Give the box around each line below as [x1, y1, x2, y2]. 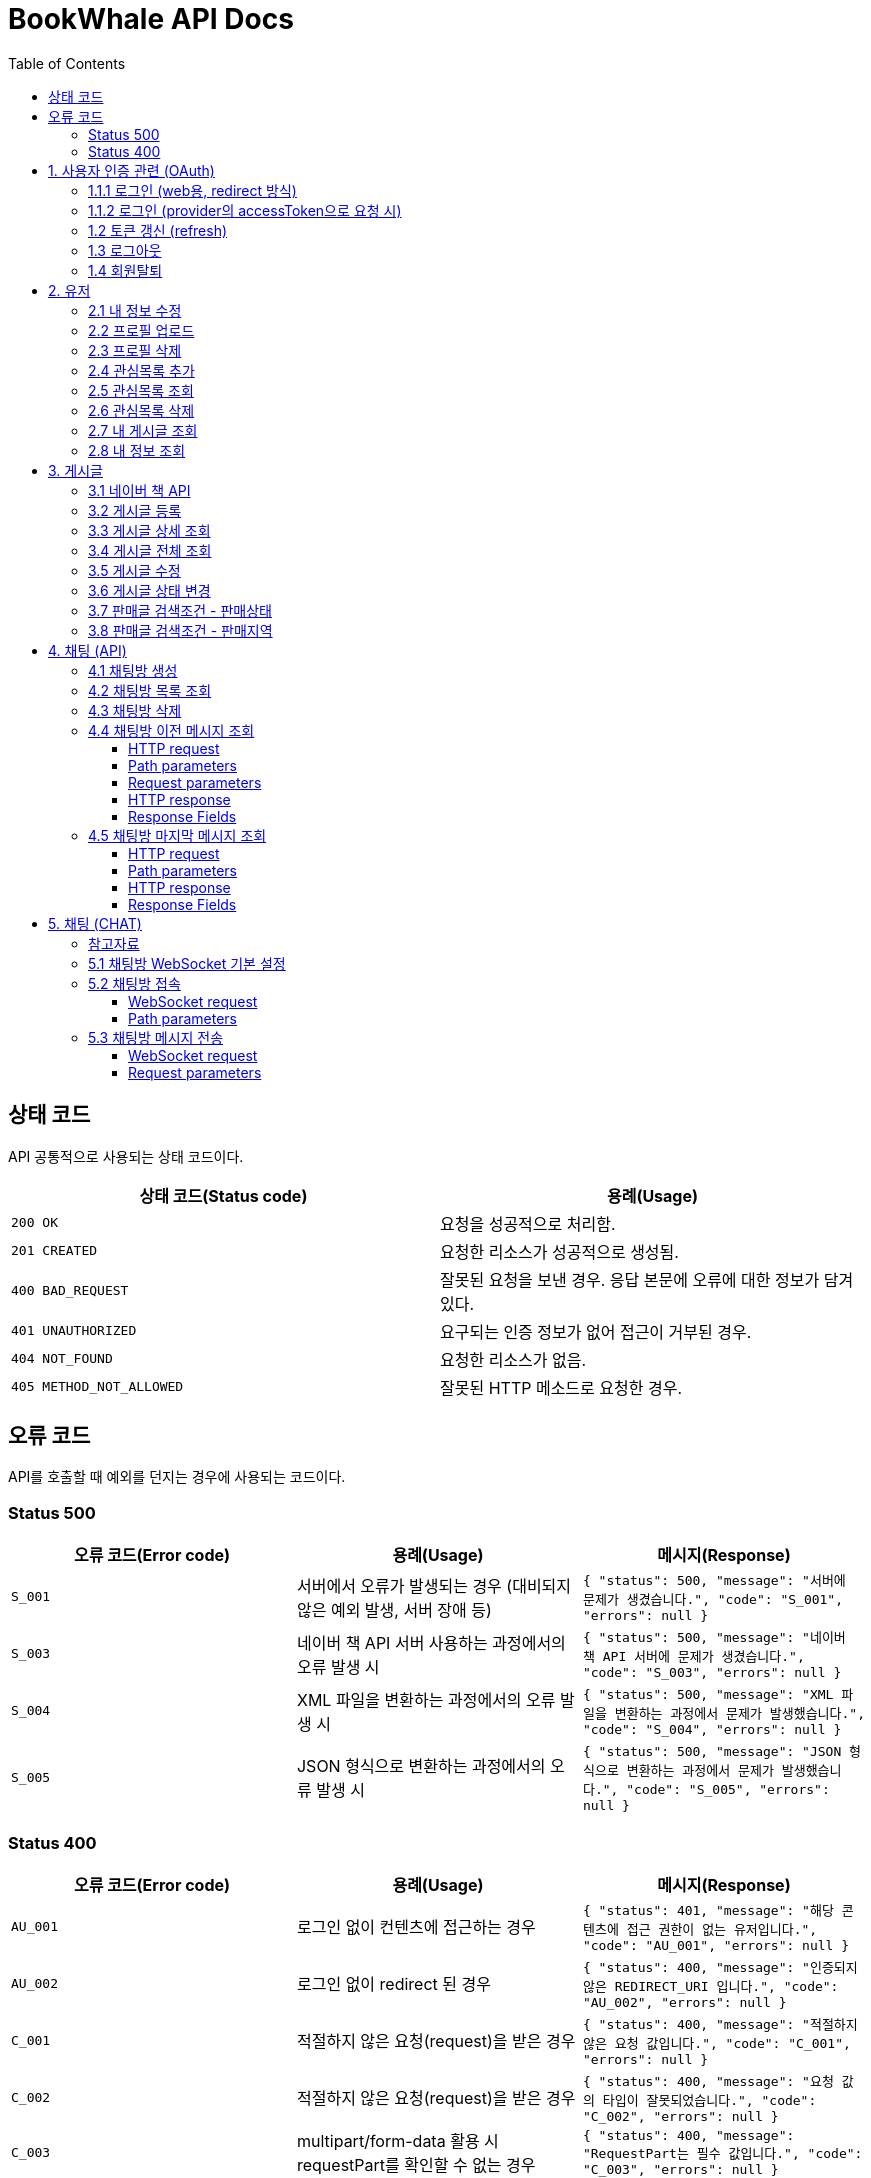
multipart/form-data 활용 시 [296, 2131, 499, 2152]
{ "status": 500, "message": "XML [582, 1687, 834, 1703]
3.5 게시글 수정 [88, 561, 181, 579]
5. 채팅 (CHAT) [48, 914, 142, 932]
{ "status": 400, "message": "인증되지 [582, 1959, 858, 1975]
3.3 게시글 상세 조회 [88, 521, 211, 539]
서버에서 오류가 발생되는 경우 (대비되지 [296, 1575, 572, 1596]
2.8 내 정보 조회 [88, 441, 186, 459]
